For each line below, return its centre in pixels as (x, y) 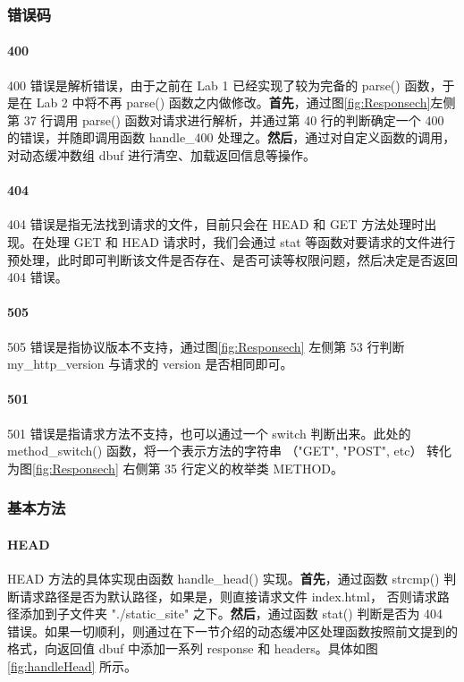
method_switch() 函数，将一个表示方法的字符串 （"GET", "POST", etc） (215, 451)
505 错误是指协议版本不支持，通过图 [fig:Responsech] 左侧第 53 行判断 (206, 346)
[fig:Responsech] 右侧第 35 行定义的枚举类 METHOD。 (188, 468)
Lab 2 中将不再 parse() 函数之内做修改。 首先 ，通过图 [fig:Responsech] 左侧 (246, 102)
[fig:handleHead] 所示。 (72, 665)
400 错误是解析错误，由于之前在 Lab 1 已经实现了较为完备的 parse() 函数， (225, 85)
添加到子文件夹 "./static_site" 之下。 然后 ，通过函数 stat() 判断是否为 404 (231, 614)
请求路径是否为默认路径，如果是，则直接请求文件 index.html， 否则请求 (228, 596)
